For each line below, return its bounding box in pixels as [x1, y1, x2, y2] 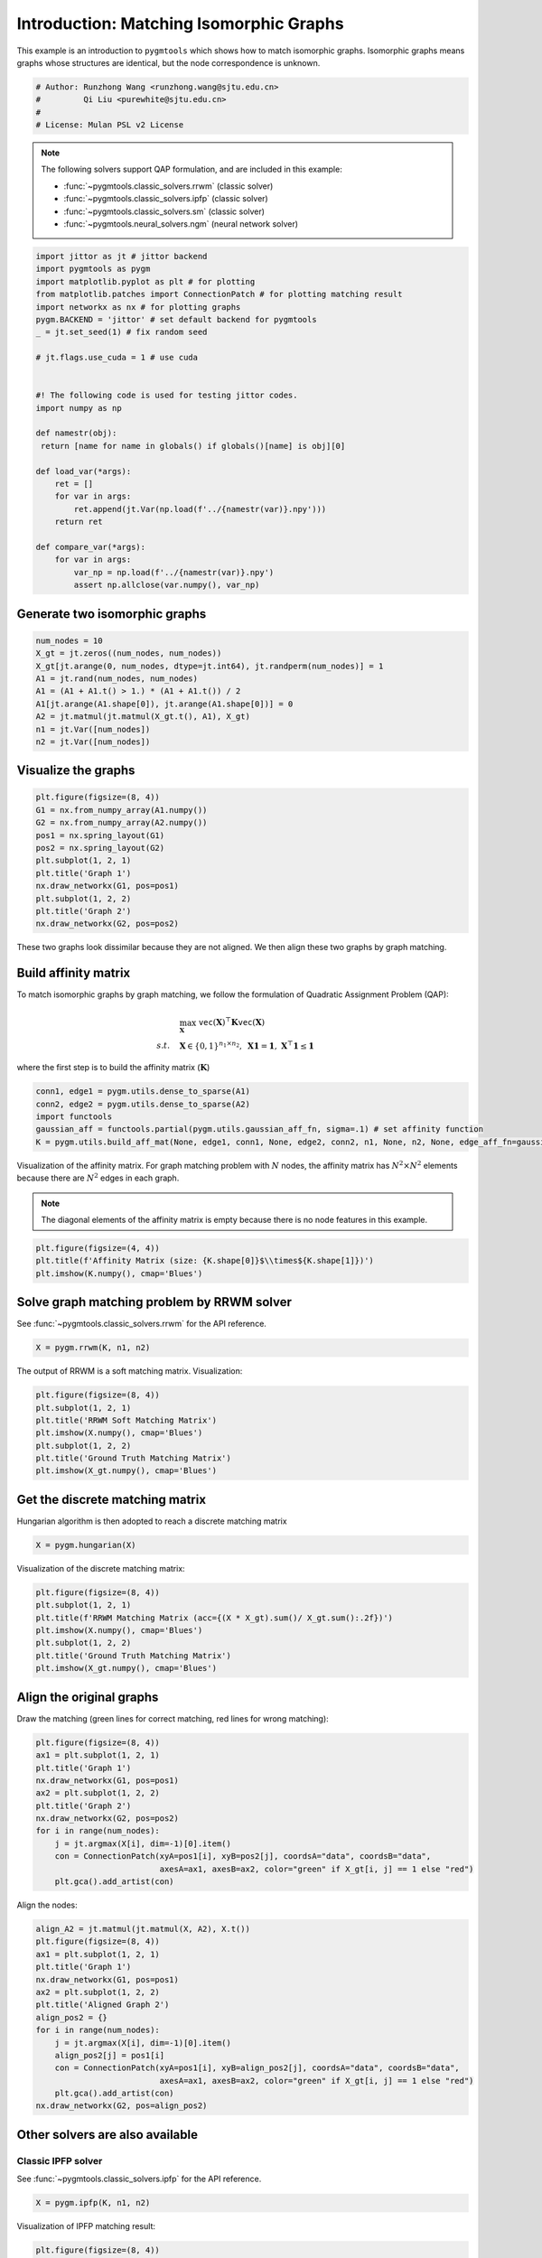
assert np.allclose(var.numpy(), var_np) [73, 580, 260, 591]
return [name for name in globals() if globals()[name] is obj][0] [41, 441, 346, 451]
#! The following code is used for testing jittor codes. [35, 390, 298, 401]
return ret [54, 517, 103, 527]
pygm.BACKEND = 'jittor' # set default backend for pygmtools [35, 314, 317, 324]
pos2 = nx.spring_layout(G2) [35, 843, 165, 854]
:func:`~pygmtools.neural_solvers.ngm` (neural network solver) [63, 219, 298, 229]
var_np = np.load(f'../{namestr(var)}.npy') [73, 567, 275, 577]
